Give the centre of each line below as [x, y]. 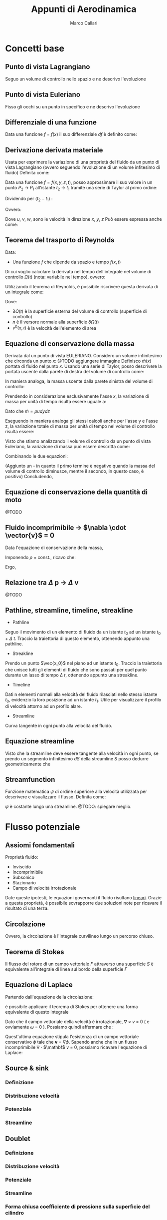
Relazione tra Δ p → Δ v [42, 583]
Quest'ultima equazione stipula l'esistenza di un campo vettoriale [72, 1036]
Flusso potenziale [43, 827]
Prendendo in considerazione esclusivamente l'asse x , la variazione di [77, 396]
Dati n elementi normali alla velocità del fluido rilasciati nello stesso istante [81, 694]
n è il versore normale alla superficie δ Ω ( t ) [56, 322]
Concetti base [35, 48]
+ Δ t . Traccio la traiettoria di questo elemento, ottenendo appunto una [78, 638]
